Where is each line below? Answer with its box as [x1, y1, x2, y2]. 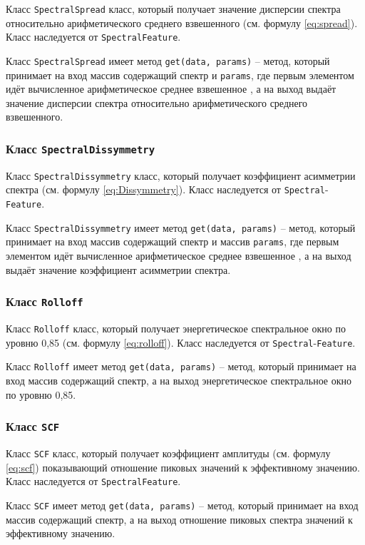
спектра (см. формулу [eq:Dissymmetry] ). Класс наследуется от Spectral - [6, 182, 329, 197]
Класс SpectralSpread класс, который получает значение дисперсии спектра [6, 1, 341, 16]
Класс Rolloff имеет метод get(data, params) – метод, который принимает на [6, 359, 356, 374]
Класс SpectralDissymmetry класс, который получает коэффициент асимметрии [6, 168, 356, 183]
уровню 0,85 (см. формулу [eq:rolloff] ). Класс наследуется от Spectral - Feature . [6, 335, 356, 350]
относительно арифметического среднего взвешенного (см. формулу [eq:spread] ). [6, 15, 358, 30]
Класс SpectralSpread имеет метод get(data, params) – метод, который [6, 53, 330, 68]
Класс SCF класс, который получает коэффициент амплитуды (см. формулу [6, 445, 331, 460]
